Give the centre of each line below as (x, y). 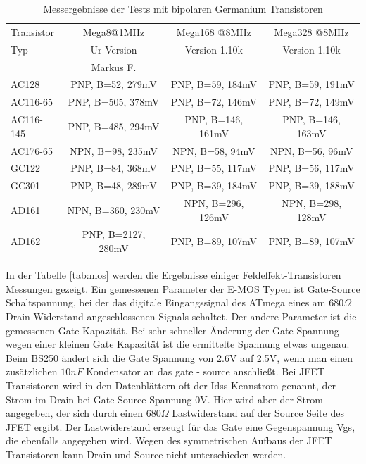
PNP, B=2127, (114, 234)
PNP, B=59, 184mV (214, 84)
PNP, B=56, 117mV (311, 168)
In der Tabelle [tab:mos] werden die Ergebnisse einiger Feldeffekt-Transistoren (173, 275)
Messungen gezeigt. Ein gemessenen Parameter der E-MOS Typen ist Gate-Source (183, 288)
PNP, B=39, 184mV (214, 186)
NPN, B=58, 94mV (214, 150)
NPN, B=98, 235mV (114, 150)
